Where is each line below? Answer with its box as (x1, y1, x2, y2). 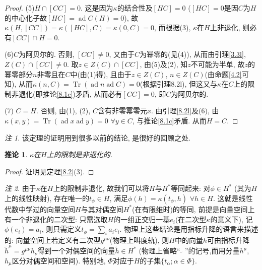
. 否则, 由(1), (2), (36, 105, 91, 116)
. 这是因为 (81, 3, 113, 13)
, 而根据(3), (154, 22, 191, 33)
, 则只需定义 (41, 224, 82, 234)
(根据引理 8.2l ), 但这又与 (140, 79, 218, 89)
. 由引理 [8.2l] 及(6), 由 (151, 105, 219, 116)
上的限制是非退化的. (46, 149, 113, 160)
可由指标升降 (207, 234, 249, 245)
